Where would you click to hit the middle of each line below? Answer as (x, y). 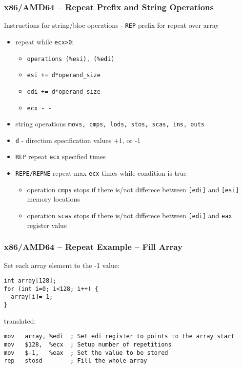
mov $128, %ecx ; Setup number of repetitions (88, 344)
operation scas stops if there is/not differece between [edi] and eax (130, 215)
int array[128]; (30, 281)
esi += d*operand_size (64, 75)
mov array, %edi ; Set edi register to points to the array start (119, 337)
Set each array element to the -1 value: (62, 265)
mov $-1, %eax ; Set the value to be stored (86, 353)
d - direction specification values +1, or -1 (78, 140)
